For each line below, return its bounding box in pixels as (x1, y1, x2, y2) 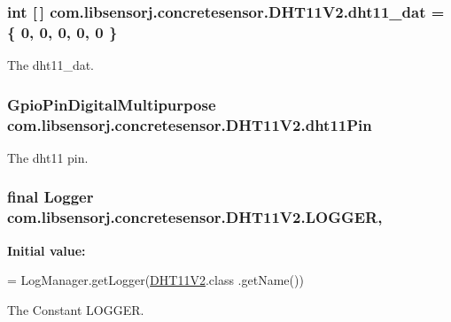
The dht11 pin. (7, 148, 89, 166)
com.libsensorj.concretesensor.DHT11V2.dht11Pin (7, 113, 372, 135)
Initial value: (7, 241, 86, 259)
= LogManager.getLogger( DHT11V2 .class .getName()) (7, 271, 304, 289)
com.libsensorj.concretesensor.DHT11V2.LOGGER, (7, 206, 383, 228)
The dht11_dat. (7, 56, 95, 74)
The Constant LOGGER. (7, 300, 144, 318)
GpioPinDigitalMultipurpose (7, 93, 216, 115)
